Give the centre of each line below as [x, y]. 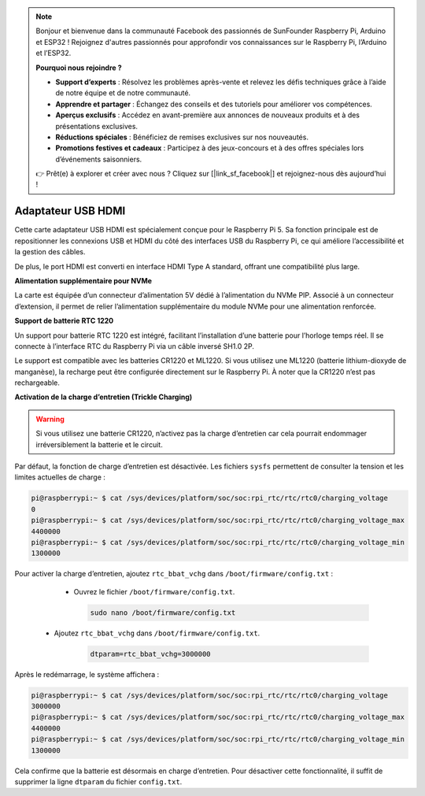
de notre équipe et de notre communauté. [123, 93]
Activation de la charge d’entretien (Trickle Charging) [103, 397]
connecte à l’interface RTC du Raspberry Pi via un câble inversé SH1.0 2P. [135, 346]
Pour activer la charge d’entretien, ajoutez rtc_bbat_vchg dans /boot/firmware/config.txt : [174, 574]
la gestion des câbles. [50, 252]
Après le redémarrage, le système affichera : [87, 674]
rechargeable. [37, 383]
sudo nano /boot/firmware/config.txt [163, 613]
